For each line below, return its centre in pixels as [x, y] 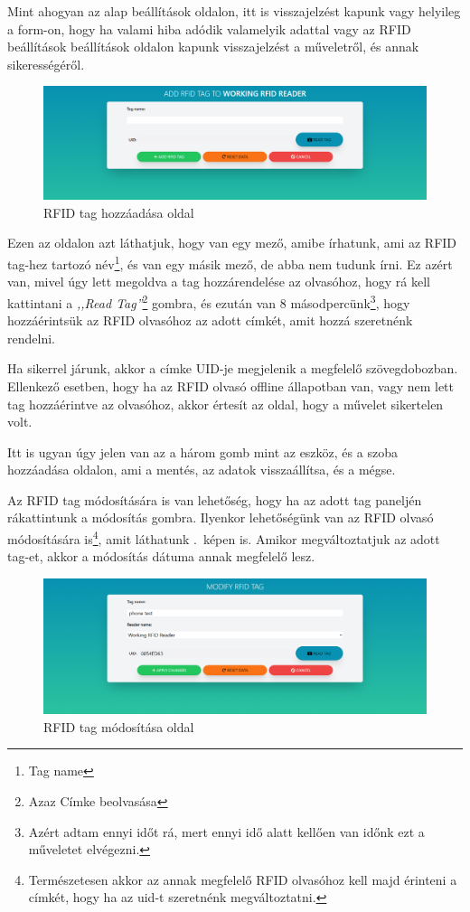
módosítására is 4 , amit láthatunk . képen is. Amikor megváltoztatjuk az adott [224, 537]
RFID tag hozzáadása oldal [119, 212]
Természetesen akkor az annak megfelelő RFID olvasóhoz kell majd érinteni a [243, 879]
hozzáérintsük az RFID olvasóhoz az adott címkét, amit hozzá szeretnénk [210, 320]
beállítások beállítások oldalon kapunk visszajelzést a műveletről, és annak [213, 47]
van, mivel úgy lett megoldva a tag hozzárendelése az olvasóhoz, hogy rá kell [219, 282]
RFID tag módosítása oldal [119, 726]
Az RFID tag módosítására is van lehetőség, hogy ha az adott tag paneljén [215, 499]
